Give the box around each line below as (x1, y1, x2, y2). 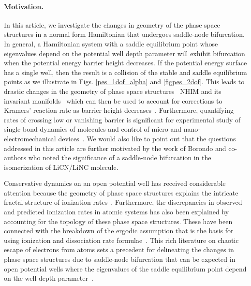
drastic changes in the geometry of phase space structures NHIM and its (4, 86, 221, 96)
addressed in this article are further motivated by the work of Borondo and (4, 143, 226, 153)
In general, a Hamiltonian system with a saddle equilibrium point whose (4, 38, 218, 48)
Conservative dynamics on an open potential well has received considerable (4, 178, 226, 188)
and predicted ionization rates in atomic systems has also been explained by (4, 207, 229, 217)
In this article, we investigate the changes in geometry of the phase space (4, 19, 220, 30)
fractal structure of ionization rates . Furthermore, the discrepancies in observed (4, 197, 242, 207)
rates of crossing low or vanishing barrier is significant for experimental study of (4, 114, 241, 124)
